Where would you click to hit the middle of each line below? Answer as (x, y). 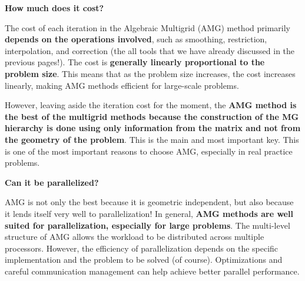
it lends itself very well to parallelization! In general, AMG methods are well (149, 213)
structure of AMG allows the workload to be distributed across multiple (135, 237)
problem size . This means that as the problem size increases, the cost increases (150, 73)
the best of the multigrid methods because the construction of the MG (152, 116)
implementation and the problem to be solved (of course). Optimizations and (144, 260)
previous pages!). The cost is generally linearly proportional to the (135, 62)
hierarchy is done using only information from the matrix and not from (153, 128)
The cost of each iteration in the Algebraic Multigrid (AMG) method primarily (147, 27)
